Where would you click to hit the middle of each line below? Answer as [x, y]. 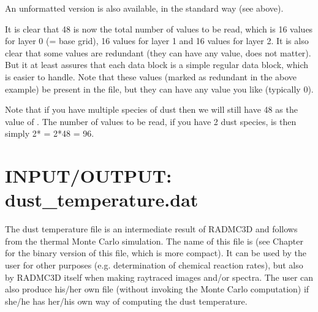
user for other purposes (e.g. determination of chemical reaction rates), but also [154, 265]
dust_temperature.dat [102, 200]
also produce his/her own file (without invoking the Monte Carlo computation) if [157, 289]
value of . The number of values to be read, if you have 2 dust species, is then [151, 121]
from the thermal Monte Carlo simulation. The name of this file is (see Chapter [154, 241]
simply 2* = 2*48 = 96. [50, 133]
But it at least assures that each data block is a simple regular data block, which [157, 65]
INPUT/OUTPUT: [89, 176]
